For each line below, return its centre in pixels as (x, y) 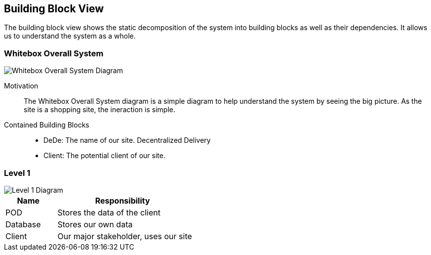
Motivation (21, 86)
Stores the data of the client (109, 212)
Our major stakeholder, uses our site (125, 236)
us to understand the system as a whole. (70, 36)
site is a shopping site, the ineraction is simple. (99, 110)
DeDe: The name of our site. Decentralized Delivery (127, 140)
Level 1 (17, 173)
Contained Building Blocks (47, 125)
